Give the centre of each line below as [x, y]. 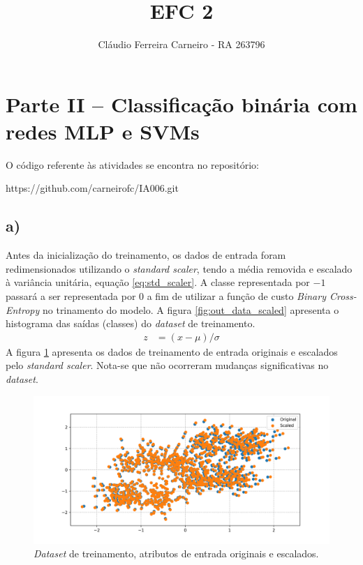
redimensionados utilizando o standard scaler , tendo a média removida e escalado [179, 268]
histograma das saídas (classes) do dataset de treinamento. [131, 323]
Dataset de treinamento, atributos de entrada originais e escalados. [176, 553]
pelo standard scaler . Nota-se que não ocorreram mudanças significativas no [167, 365]
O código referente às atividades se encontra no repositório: [132, 164]
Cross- [343, 296]
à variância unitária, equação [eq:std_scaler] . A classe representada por [158, 282]
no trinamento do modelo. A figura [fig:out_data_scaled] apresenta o [191, 309]
